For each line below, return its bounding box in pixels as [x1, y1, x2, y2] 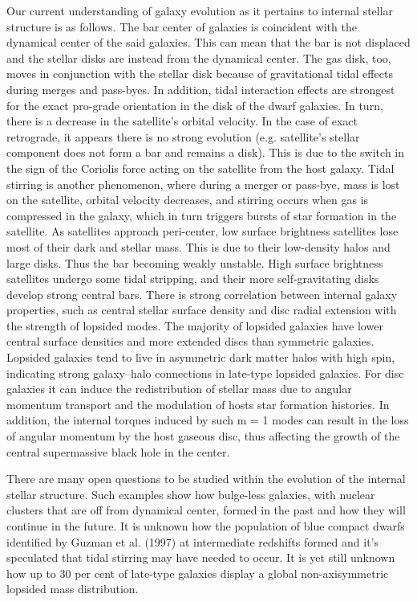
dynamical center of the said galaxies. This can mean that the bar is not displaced [6, 34, 411, 51]
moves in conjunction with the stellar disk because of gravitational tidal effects [6, 65, 393, 82]
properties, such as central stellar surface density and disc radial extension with [6, 301, 397, 318]
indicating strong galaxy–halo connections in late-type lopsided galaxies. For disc [6, 364, 404, 381]
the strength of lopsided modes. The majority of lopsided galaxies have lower [6, 317, 383, 334]
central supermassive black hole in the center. [6, 443, 230, 460]
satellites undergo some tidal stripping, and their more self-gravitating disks [6, 270, 379, 287]
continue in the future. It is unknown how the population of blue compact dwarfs [6, 518, 405, 534]
